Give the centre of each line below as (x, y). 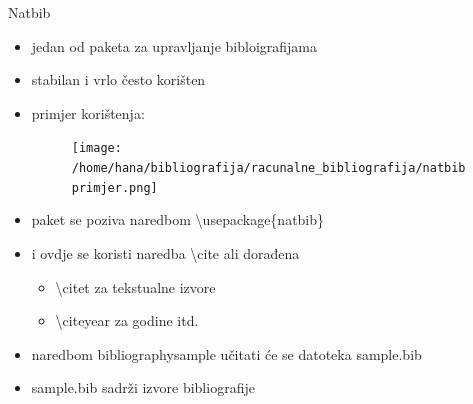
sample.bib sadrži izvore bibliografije (143, 387)
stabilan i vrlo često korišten (118, 79)
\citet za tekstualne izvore (135, 286)
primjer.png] (114, 187)
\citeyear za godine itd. (127, 320)
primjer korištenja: (88, 112)
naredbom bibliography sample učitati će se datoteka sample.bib (226, 353)
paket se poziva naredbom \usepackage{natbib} (178, 219)
